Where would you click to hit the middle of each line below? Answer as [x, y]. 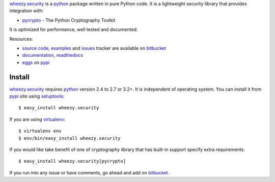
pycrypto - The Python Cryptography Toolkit [69, 20]
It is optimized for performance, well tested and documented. [74, 29]
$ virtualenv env [40, 131]
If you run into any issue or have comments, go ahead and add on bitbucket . [89, 172]
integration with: [26, 11]
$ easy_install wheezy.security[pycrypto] [72, 161]
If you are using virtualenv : [37, 119]
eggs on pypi [36, 62]
